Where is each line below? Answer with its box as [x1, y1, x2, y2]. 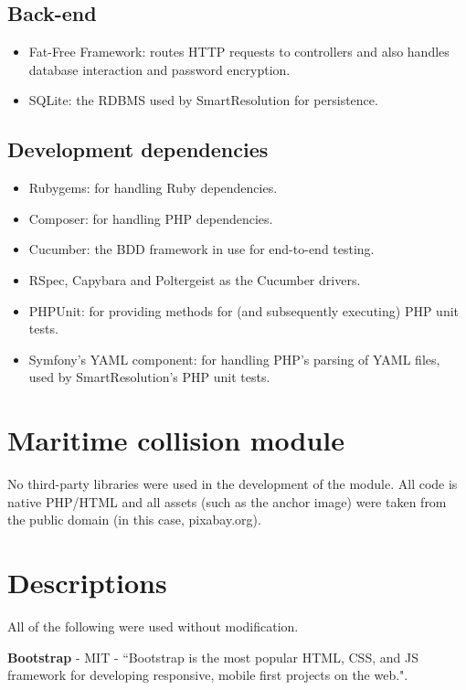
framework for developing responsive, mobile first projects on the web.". [7, 665, 408, 685]
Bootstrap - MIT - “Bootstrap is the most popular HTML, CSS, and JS [7, 647, 418, 666]
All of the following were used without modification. [7, 616, 299, 635]
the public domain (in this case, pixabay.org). [7, 510, 261, 529]
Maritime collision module [7, 421, 345, 459]
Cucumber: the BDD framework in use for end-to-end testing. [28, 239, 375, 259]
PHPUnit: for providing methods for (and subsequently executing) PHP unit [28, 301, 460, 320]
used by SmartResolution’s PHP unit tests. [28, 367, 270, 387]
